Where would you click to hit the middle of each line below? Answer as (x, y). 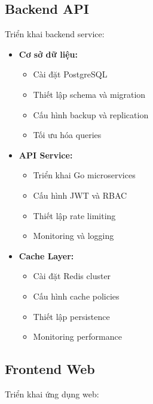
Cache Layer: (46, 255)
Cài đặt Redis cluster (72, 276)
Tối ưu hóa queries (67, 135)
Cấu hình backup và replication (91, 114)
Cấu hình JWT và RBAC (80, 195)
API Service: (46, 155)
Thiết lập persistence (71, 316)
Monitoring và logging (74, 236)
